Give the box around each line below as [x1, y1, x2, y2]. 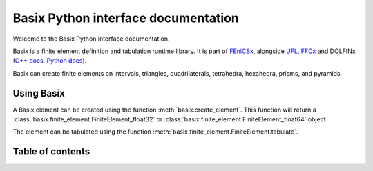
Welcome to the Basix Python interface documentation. [12, 34, 170, 43]
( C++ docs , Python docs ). [12, 57, 87, 65]
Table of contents [12, 145, 90, 158]
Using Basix [12, 87, 65, 99]
